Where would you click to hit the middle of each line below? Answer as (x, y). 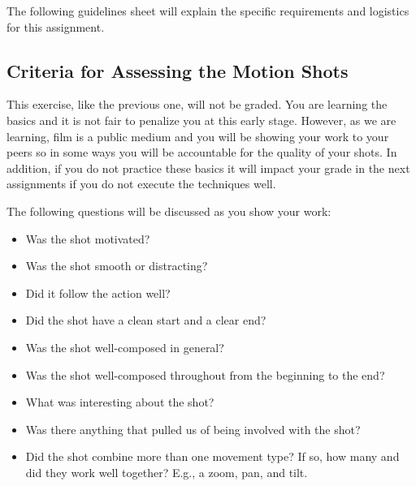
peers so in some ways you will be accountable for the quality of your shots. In (202, 152)
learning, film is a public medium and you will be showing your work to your (198, 136)
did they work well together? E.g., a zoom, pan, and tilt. (167, 472)
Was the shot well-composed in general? (125, 347)
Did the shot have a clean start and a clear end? (146, 320)
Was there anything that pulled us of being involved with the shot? (193, 429)
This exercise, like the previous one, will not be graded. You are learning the (197, 104)
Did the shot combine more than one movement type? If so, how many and (212, 456)
